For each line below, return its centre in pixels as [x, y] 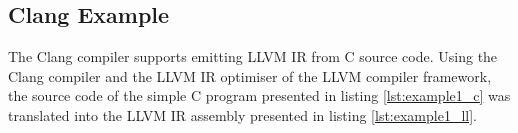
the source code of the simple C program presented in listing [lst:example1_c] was [259, 95]
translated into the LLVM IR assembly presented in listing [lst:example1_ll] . [242, 114]
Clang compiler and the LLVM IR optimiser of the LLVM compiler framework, [250, 75]
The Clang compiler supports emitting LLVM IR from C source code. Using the [253, 56]
